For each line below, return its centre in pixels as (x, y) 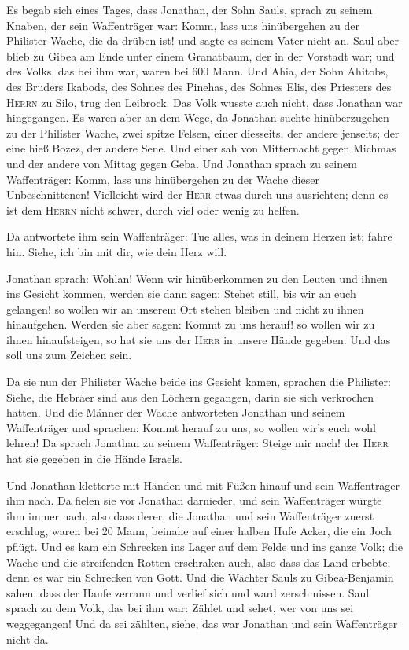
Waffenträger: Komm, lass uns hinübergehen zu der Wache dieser (163, 179)
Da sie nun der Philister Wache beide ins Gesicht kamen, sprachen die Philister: (199, 382)
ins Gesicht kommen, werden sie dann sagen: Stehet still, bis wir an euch (181, 294)
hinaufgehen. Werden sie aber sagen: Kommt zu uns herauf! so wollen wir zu (191, 324)
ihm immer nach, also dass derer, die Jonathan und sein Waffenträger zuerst (190, 515)
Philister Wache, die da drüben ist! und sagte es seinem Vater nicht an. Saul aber (203, 40)
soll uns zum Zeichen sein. (69, 355)
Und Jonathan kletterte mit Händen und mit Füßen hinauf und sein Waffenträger (203, 485)
